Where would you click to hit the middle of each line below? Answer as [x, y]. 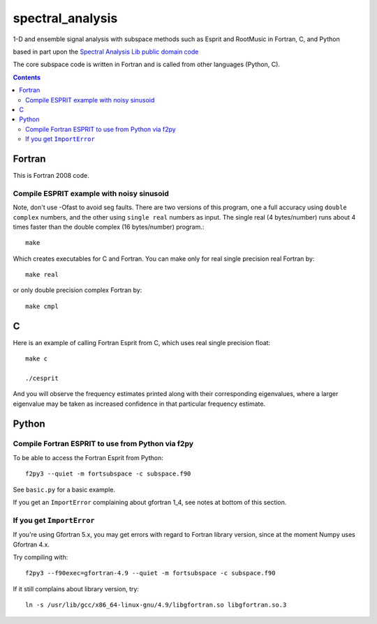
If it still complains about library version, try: [76, 588]
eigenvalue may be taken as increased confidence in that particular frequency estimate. [139, 404]
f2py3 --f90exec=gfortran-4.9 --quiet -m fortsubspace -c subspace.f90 [150, 573]
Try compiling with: [40, 557]
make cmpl [42, 306]
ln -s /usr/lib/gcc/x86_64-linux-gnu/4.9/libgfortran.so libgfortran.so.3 [156, 605]
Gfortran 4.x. [31, 545]
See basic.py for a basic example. [64, 489]
